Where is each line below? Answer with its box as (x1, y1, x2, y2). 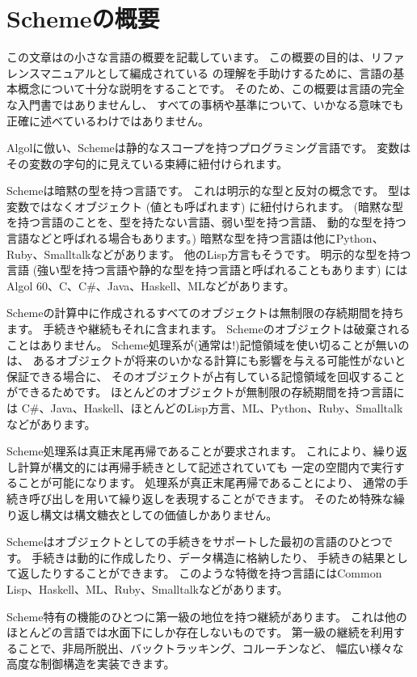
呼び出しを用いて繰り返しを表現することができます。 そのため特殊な (28, 489, 394, 506)
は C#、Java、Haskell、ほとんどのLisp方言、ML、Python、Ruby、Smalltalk (6, 400, 403, 416)
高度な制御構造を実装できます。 (6, 655, 175, 672)
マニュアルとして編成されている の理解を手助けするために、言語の (40, 64, 394, 81)
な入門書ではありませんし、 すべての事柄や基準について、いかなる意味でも (6, 95, 404, 112)
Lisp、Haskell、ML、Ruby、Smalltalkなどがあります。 (6, 580, 289, 597)
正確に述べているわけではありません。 (6, 112, 210, 129)
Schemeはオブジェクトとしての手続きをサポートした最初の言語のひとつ (6, 533, 382, 550)
